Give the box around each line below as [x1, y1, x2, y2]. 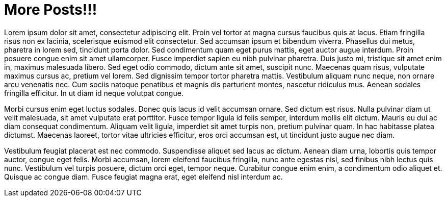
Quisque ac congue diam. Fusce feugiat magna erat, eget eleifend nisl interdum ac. [4, 172, 283, 181]
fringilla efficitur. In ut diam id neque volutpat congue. [4, 88, 183, 97]
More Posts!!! [4, 1, 97, 18]
